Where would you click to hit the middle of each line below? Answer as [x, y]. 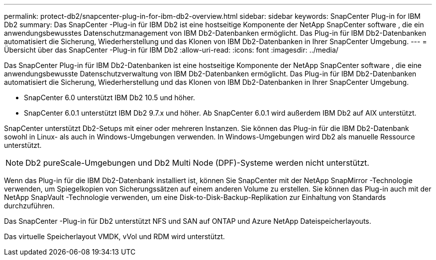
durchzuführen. [29, 206]
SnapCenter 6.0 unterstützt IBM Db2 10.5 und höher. [109, 97]
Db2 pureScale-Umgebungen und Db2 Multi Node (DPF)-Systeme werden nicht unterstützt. [197, 163]
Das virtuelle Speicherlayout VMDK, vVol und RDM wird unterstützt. [114, 236]
